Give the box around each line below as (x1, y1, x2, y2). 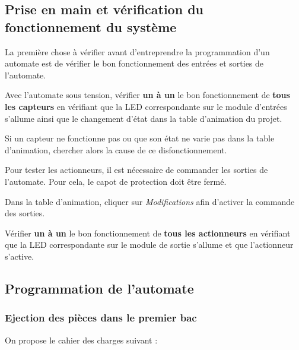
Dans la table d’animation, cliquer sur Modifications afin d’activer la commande (5, 195, 295, 207)
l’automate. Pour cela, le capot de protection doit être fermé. (5, 175, 227, 187)
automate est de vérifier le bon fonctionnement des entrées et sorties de (5, 57, 264, 70)
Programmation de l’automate (5, 279, 194, 297)
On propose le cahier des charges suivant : (5, 333, 158, 346)
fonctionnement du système (5, 17, 177, 36)
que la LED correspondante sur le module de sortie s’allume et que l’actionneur (5, 238, 294, 251)
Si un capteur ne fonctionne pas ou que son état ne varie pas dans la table (5, 132, 275, 144)
